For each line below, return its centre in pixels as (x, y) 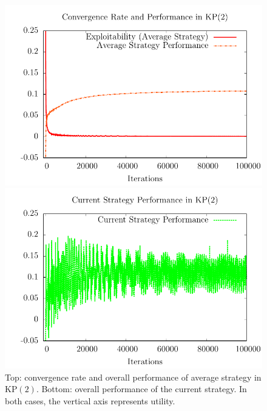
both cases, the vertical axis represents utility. (90, 400)
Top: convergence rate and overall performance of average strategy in (133, 377)
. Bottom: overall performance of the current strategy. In (141, 389)
